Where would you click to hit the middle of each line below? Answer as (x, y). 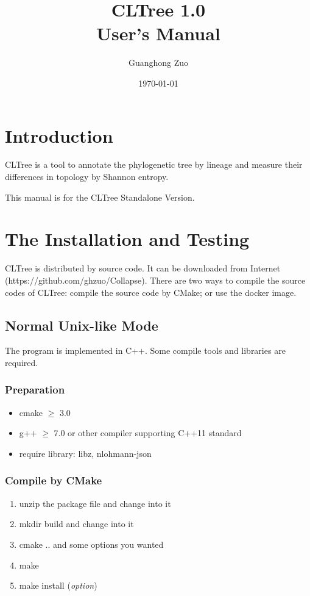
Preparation (35, 390)
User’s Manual (158, 33)
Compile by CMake (54, 480)
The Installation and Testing (127, 239)
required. (22, 362)
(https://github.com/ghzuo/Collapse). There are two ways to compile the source (155, 280)
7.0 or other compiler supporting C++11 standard (148, 433)
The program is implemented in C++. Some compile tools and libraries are (145, 350)
